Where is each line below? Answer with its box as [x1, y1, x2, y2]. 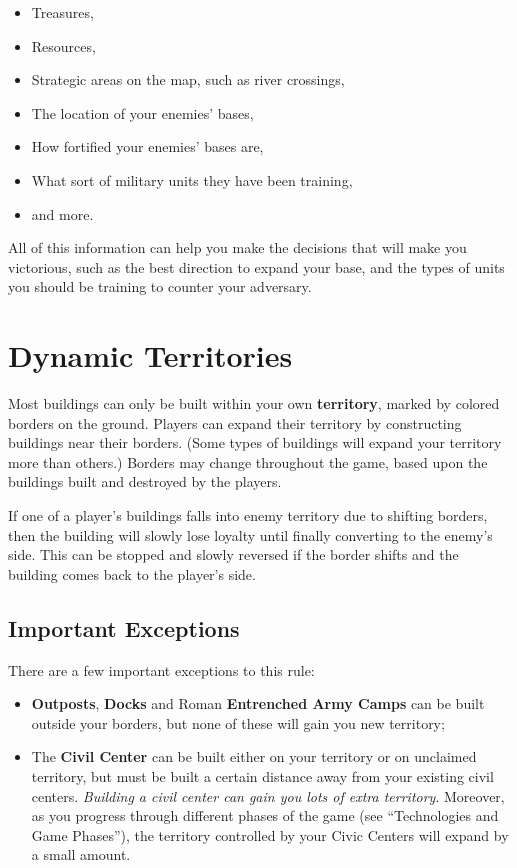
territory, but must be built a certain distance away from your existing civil [31, 765, 494, 786]
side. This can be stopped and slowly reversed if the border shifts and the [8, 544, 459, 565]
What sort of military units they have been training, [31, 169, 353, 190]
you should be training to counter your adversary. [8, 276, 312, 297]
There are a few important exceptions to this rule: [8, 659, 315, 680]
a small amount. [31, 844, 131, 865]
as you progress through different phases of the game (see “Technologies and [31, 805, 499, 826]
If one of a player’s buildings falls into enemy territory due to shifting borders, [8, 505, 488, 526]
